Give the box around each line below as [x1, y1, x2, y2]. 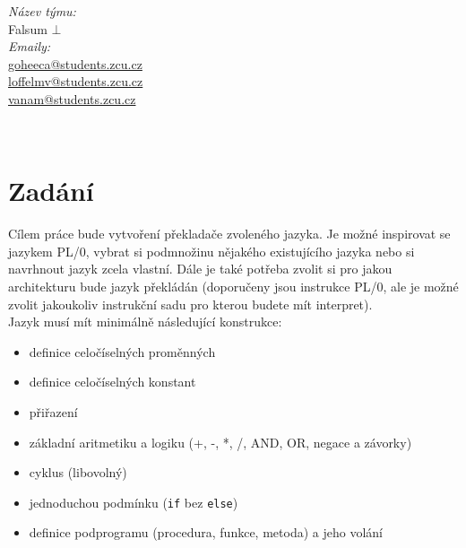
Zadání [8, 172, 94, 209]
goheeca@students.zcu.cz [8, 54, 142, 73]
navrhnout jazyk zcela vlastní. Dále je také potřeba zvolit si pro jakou [8, 259, 393, 278]
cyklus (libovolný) [29, 463, 127, 482]
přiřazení [29, 403, 78, 422]
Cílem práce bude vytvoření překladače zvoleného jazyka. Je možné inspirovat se [8, 224, 451, 243]
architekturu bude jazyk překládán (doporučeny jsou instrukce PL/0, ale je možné [8, 277, 459, 296]
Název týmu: [8, 2, 76, 20]
